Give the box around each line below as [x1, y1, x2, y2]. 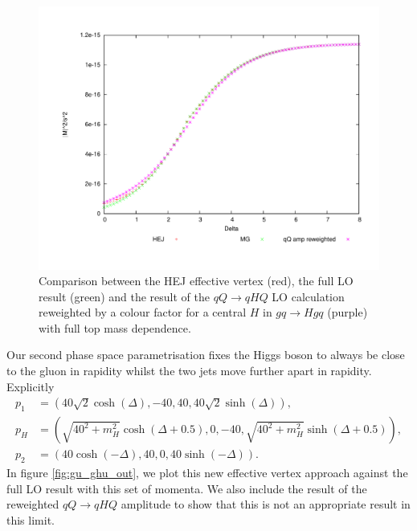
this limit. [6, 511, 55, 528]
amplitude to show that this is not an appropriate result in [121, 496, 411, 513]
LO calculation [272, 288, 345, 304]
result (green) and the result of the [39, 288, 210, 304]
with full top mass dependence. [39, 319, 191, 336]
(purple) [327, 304, 368, 321]
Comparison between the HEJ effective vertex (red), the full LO [39, 272, 354, 289]
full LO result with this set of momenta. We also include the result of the [6, 480, 367, 496]
